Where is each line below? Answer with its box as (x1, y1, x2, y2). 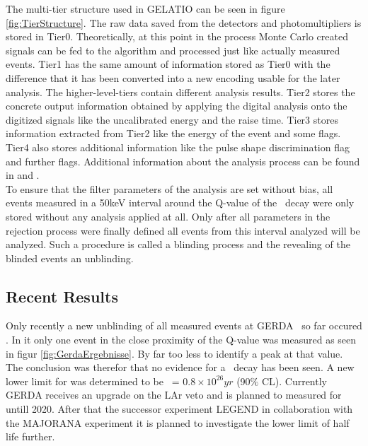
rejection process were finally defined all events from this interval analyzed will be (6, 223, 360, 237)
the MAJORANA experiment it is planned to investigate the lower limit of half (6, 415, 350, 430)
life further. (6, 429, 55, 444)
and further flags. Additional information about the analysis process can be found (6, 153, 360, 168)
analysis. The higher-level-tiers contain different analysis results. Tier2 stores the (6, 84, 355, 99)
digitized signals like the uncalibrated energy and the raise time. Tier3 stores (6, 112, 338, 127)
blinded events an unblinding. (6, 250, 134, 265)
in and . (6, 168, 40, 182)
